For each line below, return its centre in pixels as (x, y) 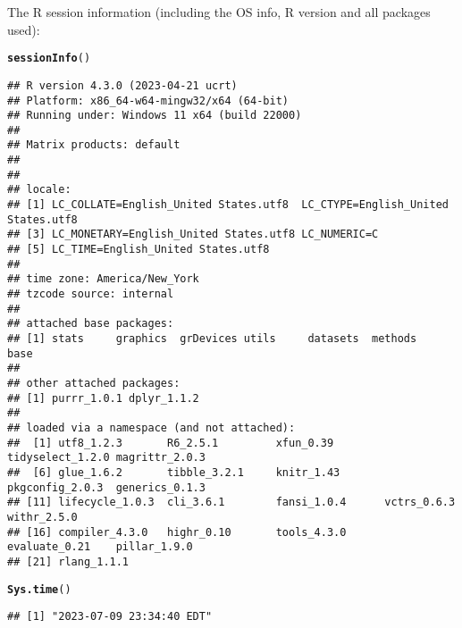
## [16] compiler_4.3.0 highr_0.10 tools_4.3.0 (177, 532)
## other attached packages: (94, 383)
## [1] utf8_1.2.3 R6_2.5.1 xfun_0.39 (171, 443)
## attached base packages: (91, 324)
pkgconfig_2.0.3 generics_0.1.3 (106, 487)
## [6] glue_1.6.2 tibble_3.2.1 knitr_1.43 (174, 472)
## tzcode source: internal (91, 294)
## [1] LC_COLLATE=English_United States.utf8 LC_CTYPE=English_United (228, 205)
